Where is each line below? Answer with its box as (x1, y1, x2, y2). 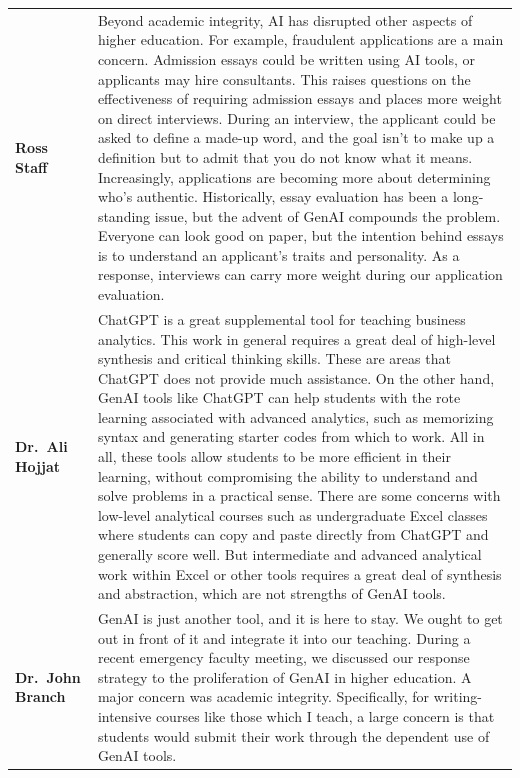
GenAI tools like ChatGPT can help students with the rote (97, 387, 461, 408)
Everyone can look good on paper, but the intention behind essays (97, 225, 504, 246)
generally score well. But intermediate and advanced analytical (97, 544, 482, 565)
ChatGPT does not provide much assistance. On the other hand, (97, 367, 495, 388)
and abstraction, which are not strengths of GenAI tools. (97, 583, 446, 604)
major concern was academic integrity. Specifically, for (97, 686, 430, 707)
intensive (97, 706, 152, 727)
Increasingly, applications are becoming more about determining (97, 166, 491, 187)
